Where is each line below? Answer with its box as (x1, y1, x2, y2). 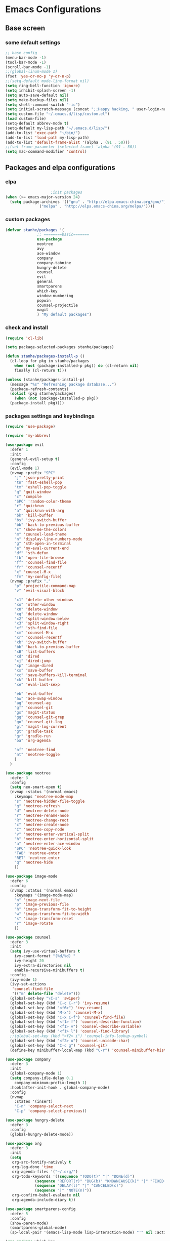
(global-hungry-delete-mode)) (10, 1132, 73, 1137)
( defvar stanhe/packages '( (5, 227, 65, 232)
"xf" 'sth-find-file (14, 626, 58, 631)
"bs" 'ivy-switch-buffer (14, 518, 67, 523)
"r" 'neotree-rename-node (14, 813, 69, 818)
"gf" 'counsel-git (14, 705, 53, 711)
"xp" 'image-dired (14, 663, 53, 669)
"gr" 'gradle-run (14, 733, 51, 738)
